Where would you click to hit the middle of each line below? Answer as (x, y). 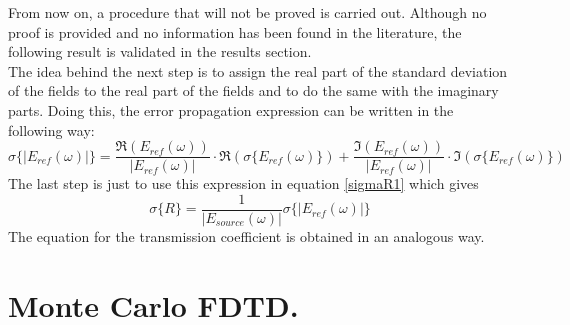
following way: (51, 129)
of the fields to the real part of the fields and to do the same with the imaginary (253, 90)
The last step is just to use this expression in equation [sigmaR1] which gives (243, 183)
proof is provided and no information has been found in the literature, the (235, 31)
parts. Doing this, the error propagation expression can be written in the (231, 109)
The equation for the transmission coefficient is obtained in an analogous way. (246, 235)
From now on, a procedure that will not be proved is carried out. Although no (247, 12)
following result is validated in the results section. (160, 51)
